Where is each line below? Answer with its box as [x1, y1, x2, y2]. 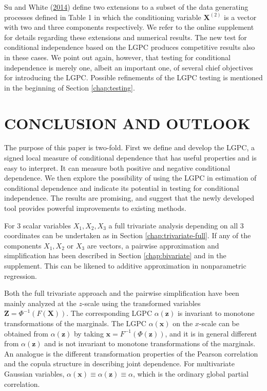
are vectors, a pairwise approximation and [87, 240, 219, 251]
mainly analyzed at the [4, 297, 77, 308]
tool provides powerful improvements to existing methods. [4, 203, 186, 214]
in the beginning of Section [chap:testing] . [4, 82, 135, 93]
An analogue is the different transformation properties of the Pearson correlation [4, 348, 258, 359]
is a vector [224, 11, 257, 22]
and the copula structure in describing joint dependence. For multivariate [4, 358, 235, 369]
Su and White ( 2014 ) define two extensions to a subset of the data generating [4, 2, 249, 12]
